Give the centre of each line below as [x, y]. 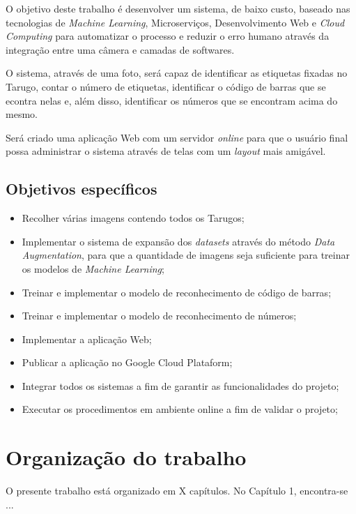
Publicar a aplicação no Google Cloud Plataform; [127, 362]
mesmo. [22, 114]
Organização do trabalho [126, 457]
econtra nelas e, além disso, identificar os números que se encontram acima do [172, 100]
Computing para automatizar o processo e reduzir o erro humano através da [168, 36]
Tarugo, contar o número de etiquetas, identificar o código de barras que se [166, 86]
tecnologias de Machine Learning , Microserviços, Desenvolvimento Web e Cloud [175, 22]
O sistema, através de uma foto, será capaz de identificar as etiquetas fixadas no [177, 73]
